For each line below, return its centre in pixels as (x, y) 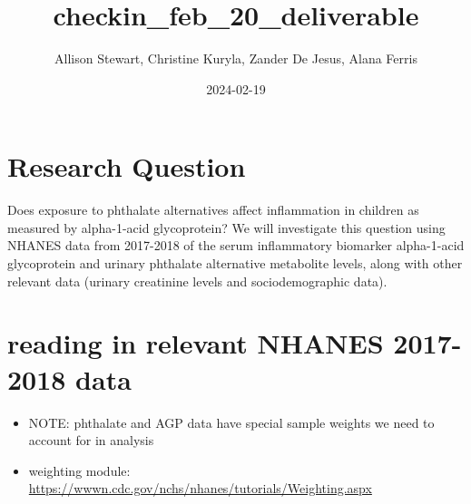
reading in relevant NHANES (196, 343)
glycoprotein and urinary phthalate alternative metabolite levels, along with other (235, 263)
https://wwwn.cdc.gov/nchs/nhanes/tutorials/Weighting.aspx (200, 488)
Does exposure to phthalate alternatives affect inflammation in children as (213, 210)
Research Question (127, 166)
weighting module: (79, 470)
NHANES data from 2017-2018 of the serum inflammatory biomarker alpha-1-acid (236, 245)
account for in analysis (91, 440)
